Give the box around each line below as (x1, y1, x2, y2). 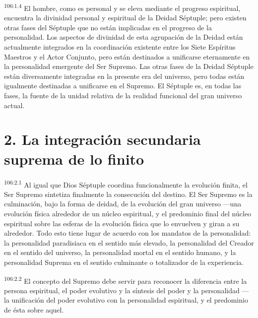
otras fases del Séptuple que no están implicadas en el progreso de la (4, 22, 212, 32)
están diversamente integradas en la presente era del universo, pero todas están (4, 70, 245, 81)
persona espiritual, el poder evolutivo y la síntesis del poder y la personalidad (4, 285, 240, 295)
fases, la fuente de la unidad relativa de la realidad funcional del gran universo (4, 90, 242, 100)
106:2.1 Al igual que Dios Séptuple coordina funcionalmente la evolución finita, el (4, 178, 248, 190)
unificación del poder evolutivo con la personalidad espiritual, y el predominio (11, 295, 248, 305)
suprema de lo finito (4, 148, 144, 169)
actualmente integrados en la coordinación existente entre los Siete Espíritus (4, 42, 236, 52)
